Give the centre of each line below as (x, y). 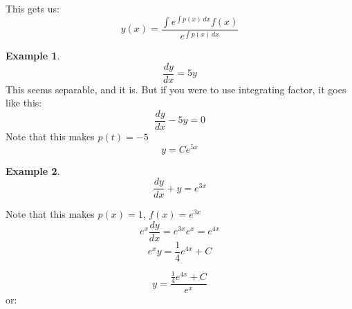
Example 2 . (33, 170)
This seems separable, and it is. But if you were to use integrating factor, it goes (176, 89)
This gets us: (33, 8)
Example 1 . (33, 56)
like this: (24, 103)
